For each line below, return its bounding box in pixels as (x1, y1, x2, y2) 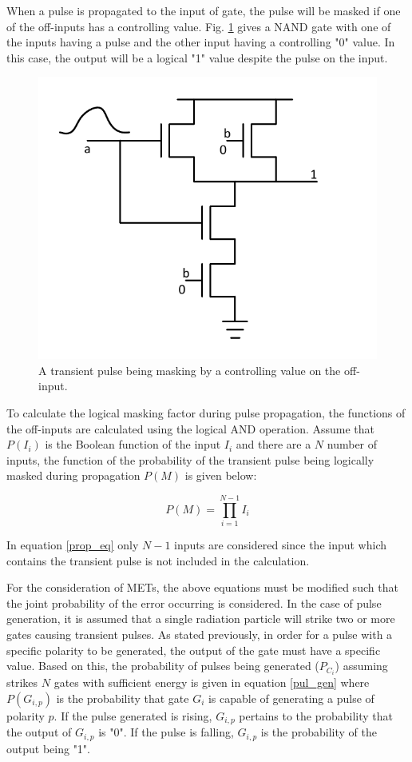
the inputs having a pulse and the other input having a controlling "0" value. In (6, 34, 395, 50)
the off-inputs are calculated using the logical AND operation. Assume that (6, 420, 375, 437)
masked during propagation (6, 467, 141, 484)
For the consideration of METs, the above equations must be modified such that (6, 579, 398, 596)
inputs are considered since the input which (174, 537, 387, 553)
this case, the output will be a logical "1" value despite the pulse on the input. (6, 49, 388, 66)
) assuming (335, 657, 388, 674)
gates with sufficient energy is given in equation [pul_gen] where (53, 674, 370, 691)
